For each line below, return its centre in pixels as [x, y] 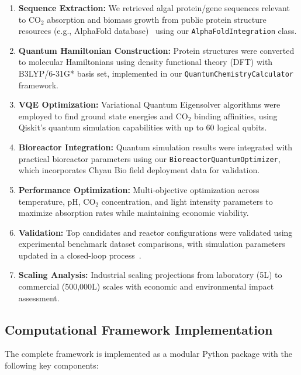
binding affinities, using [236, 116]
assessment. [39, 297]
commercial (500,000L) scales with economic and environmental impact [146, 286]
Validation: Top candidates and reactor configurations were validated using [155, 232]
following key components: [52, 365]
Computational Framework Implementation [139, 329]
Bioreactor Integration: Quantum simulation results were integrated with [155, 147]
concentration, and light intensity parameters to [187, 201]
